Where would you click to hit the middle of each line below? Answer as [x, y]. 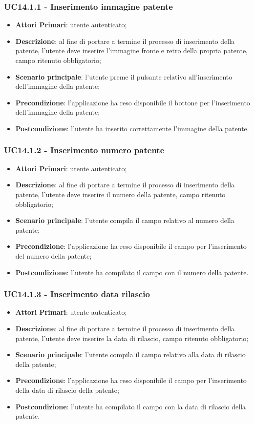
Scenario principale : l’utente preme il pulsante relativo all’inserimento [124, 76]
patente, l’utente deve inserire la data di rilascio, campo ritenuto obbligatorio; [132, 338]
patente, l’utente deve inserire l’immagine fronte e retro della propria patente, [131, 50]
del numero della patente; [53, 255]
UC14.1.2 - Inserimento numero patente [84, 150]
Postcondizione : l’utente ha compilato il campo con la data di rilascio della [131, 406]
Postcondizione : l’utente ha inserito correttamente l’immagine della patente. [132, 128]
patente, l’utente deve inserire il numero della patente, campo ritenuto [120, 194]
